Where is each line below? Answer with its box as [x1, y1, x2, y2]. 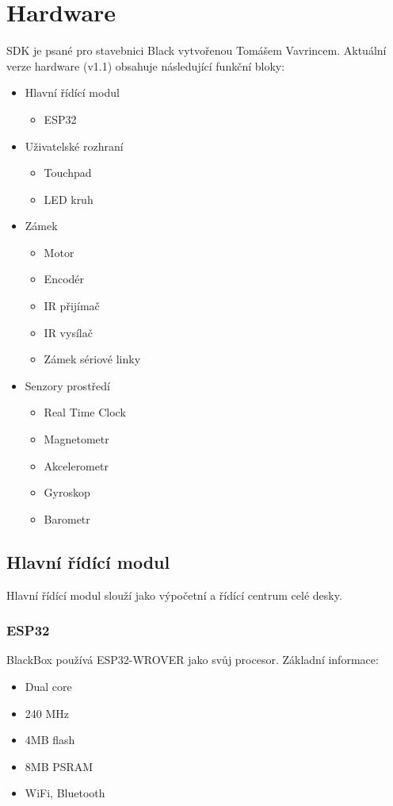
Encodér [44, 271, 85, 287]
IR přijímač [44, 297, 100, 314]
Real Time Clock [44, 404, 126, 420]
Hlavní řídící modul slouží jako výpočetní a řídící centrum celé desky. [6, 586, 342, 603]
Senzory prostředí [25, 377, 110, 393]
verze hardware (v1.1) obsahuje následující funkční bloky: [6, 57, 285, 74]
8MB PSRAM [25, 758, 93, 774]
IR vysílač [44, 324, 93, 340]
